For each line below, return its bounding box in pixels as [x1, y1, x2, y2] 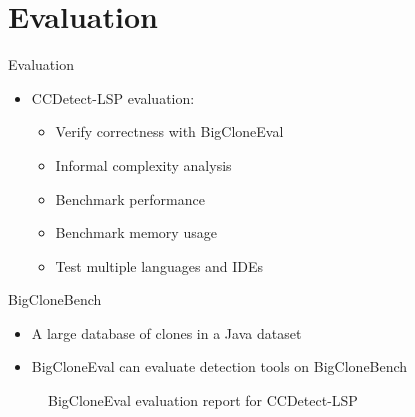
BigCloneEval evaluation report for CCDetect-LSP [48, 390, 358, 411]
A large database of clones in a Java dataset [31, 322, 302, 343]
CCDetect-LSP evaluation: [31, 87, 195, 108]
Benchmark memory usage [55, 222, 217, 243]
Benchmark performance [55, 188, 205, 209]
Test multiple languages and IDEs [55, 255, 264, 276]
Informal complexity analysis [55, 154, 232, 175]
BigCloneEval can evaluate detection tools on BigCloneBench [31, 356, 408, 377]
